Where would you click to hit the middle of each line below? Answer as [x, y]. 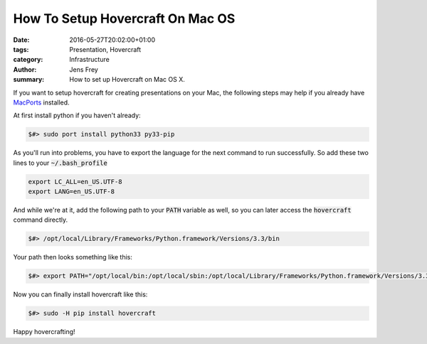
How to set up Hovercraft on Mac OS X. [127, 80]
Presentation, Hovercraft [105, 49]
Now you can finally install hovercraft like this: [80, 294]
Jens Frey [84, 69]
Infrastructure [89, 60]
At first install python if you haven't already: [77, 115]
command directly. [41, 220]
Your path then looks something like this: [73, 257]
